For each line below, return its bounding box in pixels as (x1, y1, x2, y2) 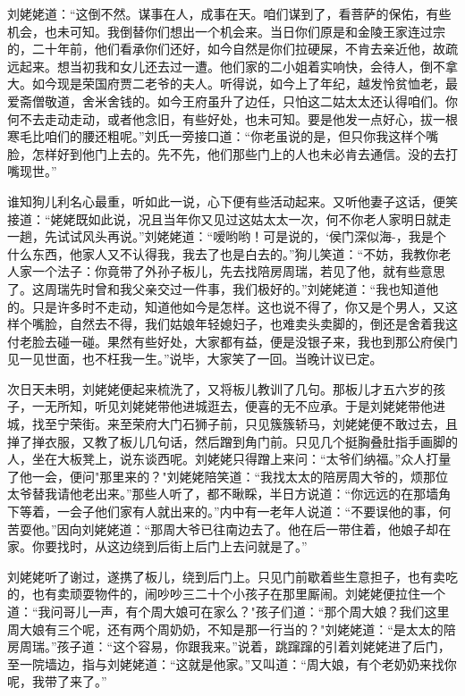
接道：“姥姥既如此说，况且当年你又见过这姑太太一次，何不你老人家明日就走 (7, 209, 452, 228)
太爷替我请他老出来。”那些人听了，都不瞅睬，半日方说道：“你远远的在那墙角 (7, 484, 452, 503)
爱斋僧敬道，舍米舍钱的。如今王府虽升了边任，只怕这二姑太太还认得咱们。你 (7, 91, 458, 110)
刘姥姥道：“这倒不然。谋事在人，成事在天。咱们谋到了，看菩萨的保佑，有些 (7, 4, 452, 22)
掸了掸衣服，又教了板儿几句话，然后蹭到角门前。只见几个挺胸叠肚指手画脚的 (7, 432, 458, 450)
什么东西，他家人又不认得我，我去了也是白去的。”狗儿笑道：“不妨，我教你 (7, 244, 439, 263)
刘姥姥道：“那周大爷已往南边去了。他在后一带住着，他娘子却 (81, 519, 439, 538)
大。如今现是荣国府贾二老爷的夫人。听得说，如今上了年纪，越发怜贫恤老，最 (7, 74, 458, 93)
